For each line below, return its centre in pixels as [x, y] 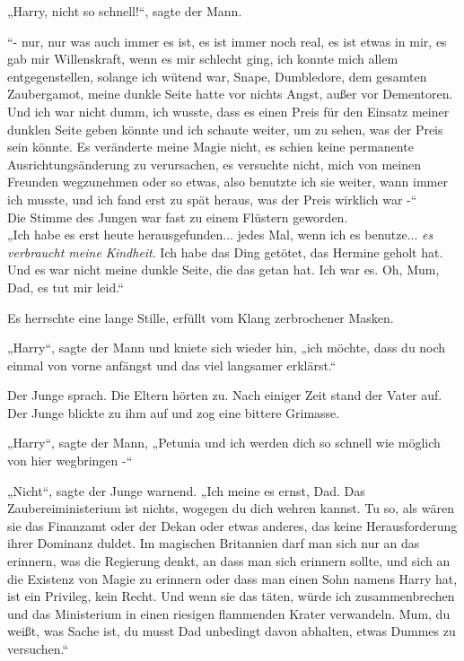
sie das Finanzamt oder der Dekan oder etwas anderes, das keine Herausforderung [232, 525]
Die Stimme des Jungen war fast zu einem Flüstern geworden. [178, 217]
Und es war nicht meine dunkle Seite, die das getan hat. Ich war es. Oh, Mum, [223, 270]
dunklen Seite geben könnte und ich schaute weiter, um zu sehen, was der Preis [225, 129]
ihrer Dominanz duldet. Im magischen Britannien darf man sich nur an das [214, 543]
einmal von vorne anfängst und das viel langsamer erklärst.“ [172, 365]
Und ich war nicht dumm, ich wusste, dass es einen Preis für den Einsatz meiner [228, 111]
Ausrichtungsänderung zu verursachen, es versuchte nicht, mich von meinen [214, 164]
